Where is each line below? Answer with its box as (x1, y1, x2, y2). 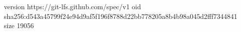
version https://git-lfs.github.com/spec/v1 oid (4, 1, 141, 11)
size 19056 (4, 20, 34, 31)
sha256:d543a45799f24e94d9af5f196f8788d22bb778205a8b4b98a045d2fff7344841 (4, 11, 238, 21)
